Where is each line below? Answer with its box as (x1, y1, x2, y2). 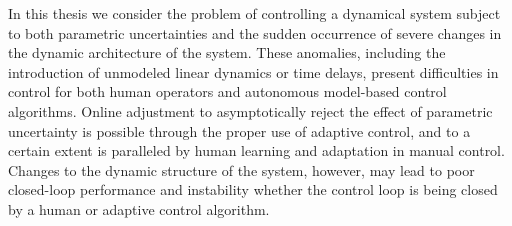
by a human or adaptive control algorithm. (8, 198, 270, 219)
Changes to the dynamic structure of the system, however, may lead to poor (8, 159, 475, 180)
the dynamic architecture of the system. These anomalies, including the (8, 42, 446, 63)
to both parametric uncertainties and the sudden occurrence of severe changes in (8, 22, 502, 43)
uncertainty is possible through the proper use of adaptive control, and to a (8, 120, 471, 141)
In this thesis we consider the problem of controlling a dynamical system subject (8, 3, 501, 23)
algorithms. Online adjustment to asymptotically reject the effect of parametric (8, 100, 493, 121)
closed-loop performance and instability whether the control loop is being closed (8, 179, 498, 200)
